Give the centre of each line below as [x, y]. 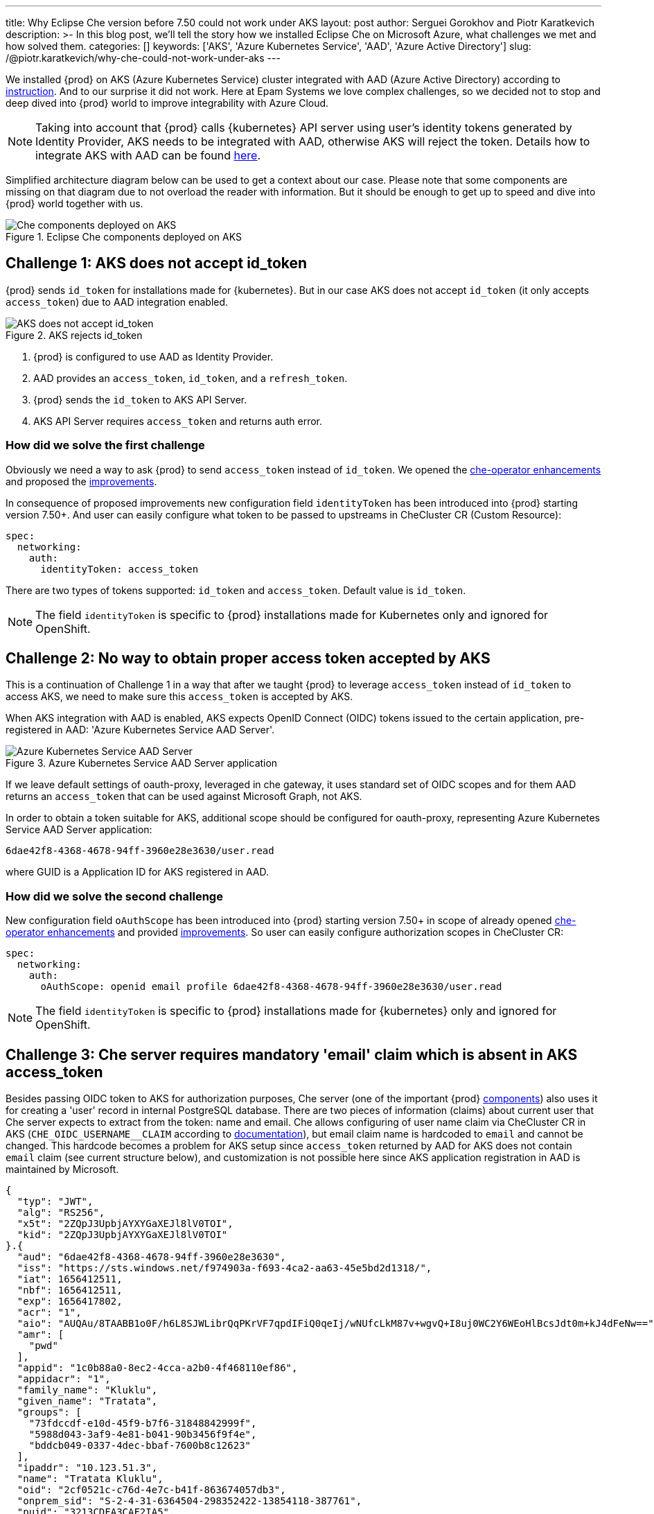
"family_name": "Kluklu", [87, 1390]
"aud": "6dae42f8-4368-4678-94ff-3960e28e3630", [151, 1257]
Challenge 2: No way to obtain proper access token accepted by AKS [248, 659]
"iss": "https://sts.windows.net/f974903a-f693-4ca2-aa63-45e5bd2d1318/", [224, 1268]
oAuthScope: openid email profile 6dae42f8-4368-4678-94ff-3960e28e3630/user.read [271, 987]
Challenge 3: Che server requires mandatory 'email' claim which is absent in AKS [292, 1054]
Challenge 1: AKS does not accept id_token [157, 263]
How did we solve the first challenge [105, 445]
